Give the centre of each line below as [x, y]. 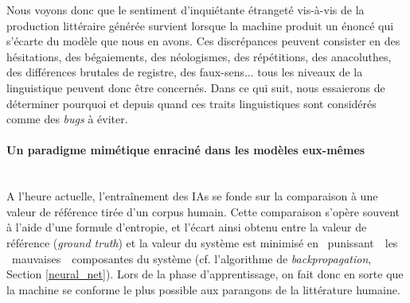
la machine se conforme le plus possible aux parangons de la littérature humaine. [203, 289]
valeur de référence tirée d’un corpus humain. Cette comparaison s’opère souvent [203, 211]
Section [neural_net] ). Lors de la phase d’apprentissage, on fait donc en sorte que [205, 274]
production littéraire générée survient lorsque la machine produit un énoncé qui [200, 25]
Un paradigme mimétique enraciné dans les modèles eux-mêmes [186, 150]
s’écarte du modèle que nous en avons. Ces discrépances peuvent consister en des [203, 41]
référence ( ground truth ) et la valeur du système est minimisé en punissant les [202, 242]
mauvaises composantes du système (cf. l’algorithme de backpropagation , [191, 258]
